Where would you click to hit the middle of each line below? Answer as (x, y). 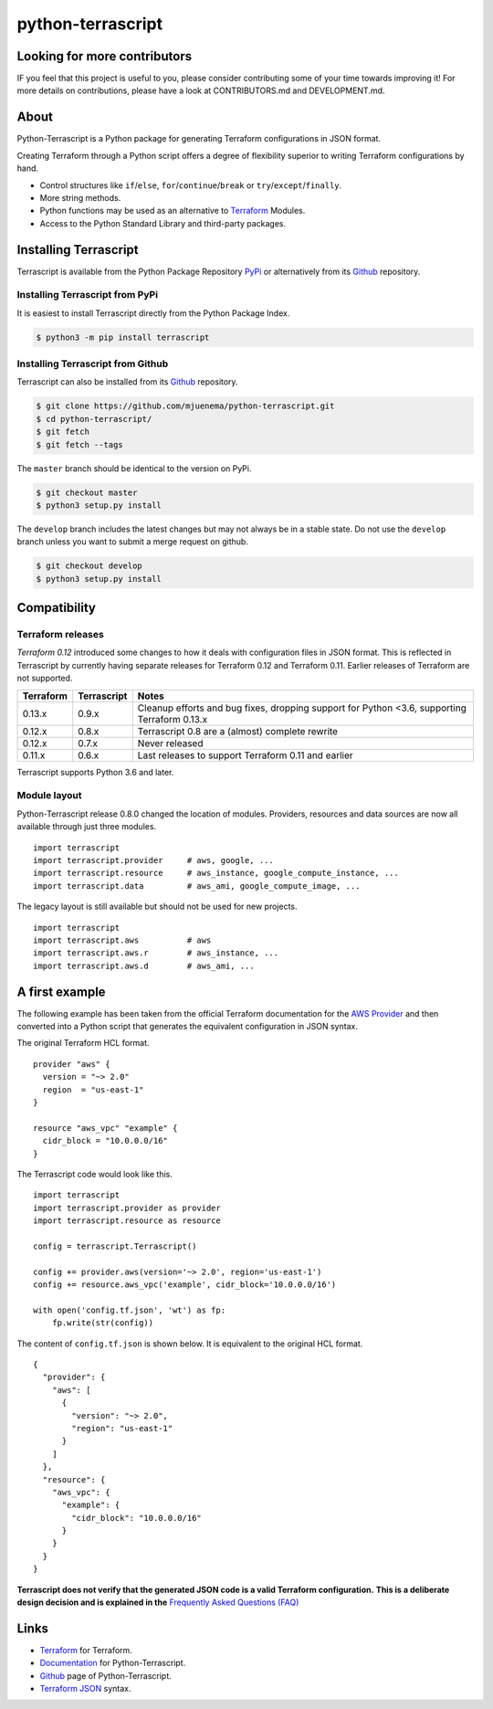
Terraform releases (60, 635)
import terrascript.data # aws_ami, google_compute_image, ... (197, 886)
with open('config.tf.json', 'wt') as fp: (130, 1310)
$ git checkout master (87, 492)
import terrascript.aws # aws (122, 940)
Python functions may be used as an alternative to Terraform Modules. (173, 211)
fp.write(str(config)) (103, 1323)
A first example (61, 992)
